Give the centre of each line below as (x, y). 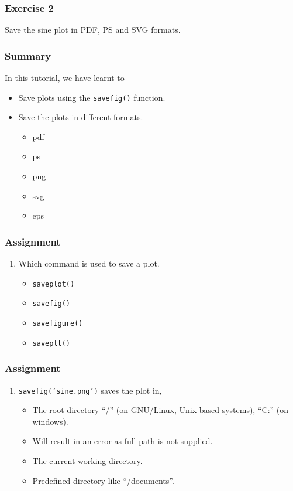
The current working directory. (87, 460)
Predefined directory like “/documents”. (103, 480)
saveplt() (51, 343)
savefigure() (58, 323)
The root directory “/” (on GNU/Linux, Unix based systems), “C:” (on (161, 410)
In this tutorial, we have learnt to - (68, 78)
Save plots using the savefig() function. (92, 97)
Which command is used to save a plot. (89, 263)
